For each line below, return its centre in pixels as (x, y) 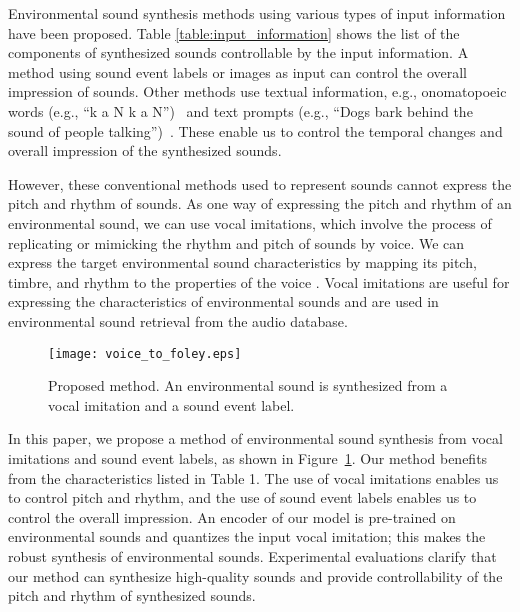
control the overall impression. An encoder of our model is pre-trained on (232, 516)
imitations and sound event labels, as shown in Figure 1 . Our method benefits (248, 457)
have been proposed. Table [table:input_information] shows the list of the (234, 32)
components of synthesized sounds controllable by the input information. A (238, 52)
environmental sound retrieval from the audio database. (178, 320)
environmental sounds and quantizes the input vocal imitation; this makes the (247, 536)
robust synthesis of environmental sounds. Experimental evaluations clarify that (252, 555)
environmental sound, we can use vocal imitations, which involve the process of (250, 222)
